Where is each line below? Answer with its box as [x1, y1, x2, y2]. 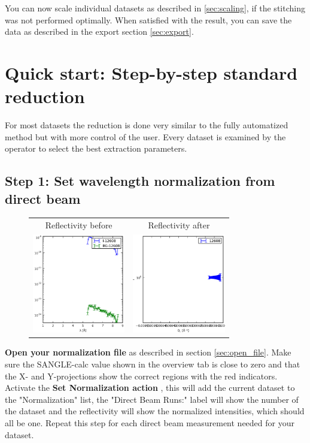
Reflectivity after [148, 219, 210, 231]
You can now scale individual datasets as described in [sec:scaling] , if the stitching [5, 2, 305, 14]
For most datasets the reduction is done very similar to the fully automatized [5, 119, 288, 131]
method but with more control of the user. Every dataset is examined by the [5, 130, 286, 143]
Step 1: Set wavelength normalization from [5, 171, 275, 190]
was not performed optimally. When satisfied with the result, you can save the [5, 13, 292, 26]
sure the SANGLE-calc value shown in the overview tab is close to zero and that [5, 357, 300, 370]
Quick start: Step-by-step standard [5, 60, 298, 85]
